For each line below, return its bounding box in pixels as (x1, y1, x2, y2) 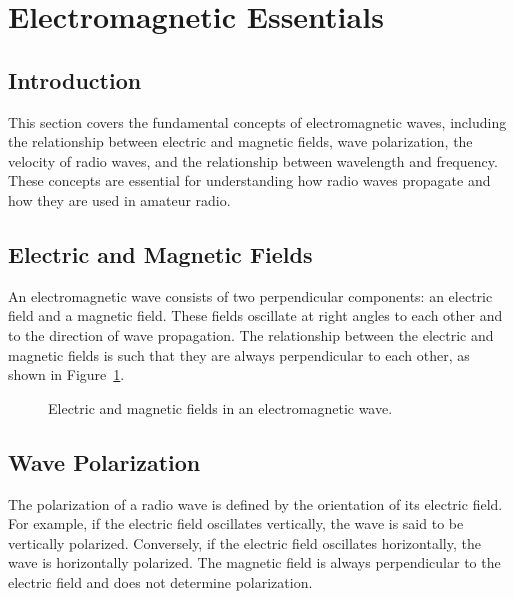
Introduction (8, 64, 142, 95)
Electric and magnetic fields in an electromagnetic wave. (48, 397, 393, 418)
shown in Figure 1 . (8, 364, 125, 385)
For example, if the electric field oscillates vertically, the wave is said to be (8, 513, 464, 534)
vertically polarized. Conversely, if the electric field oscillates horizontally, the (8, 532, 481, 553)
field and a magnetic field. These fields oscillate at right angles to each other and (8, 305, 503, 326)
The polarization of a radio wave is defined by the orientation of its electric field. (8, 493, 503, 514)
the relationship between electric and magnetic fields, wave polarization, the (8, 131, 473, 152)
